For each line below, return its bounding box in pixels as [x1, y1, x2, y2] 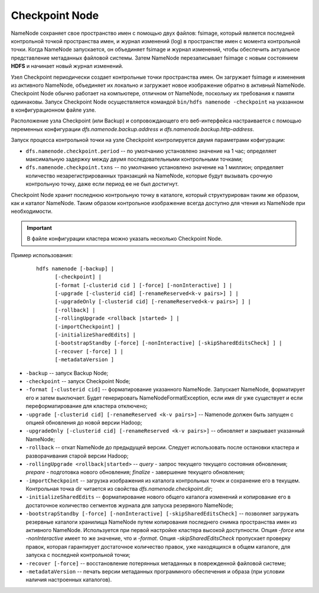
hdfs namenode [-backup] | [36, 265, 115, 272]
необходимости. [11, 208, 53, 215]
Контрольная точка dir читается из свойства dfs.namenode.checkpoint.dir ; [25, 485, 213, 492]
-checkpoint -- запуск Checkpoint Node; [25, 378, 131, 384]
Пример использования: [11, 251, 73, 258]
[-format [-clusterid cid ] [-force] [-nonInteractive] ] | [54, 281, 233, 289]
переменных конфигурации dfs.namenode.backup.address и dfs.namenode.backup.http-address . [11, 125, 255, 132]
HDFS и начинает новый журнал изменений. [11, 63, 123, 70]
